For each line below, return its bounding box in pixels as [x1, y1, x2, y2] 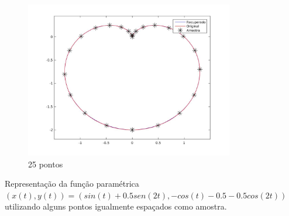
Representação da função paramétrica [5, 177, 139, 190]
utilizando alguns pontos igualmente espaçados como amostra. [5, 200, 227, 212]
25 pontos [28, 157, 63, 170]
